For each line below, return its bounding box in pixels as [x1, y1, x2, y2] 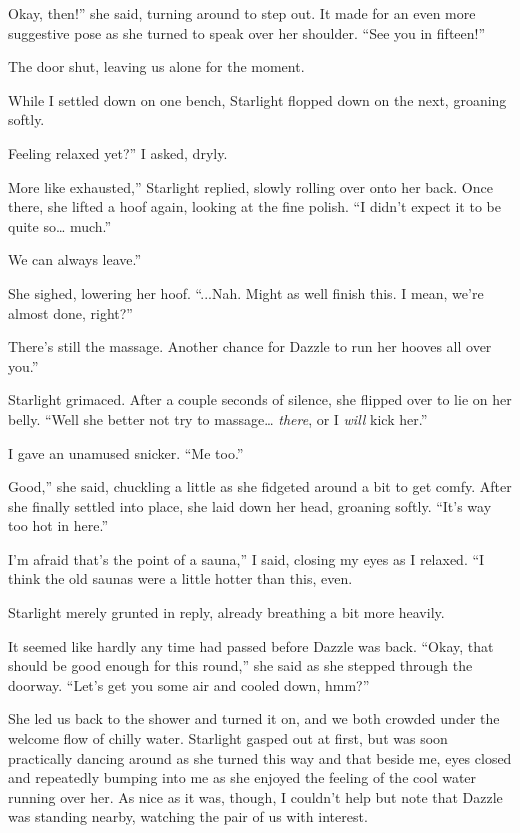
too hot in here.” [8, 515, 108, 536]
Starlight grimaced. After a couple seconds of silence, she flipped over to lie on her [8, 389, 512, 410]
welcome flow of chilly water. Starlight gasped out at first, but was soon [8, 728, 448, 749]
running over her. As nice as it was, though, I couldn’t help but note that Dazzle [8, 786, 503, 807]
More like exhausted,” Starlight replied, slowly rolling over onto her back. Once [8, 176, 493, 197]
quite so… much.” [8, 215, 112, 236]
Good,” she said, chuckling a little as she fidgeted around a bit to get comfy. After [8, 476, 512, 497]
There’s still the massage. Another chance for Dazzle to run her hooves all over [8, 336, 492, 357]
